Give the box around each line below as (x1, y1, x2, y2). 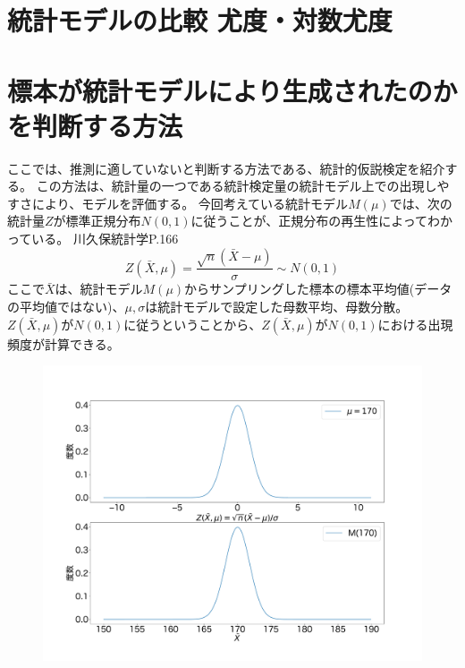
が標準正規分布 (53, 211, 141, 230)
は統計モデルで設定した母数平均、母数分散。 (145, 297, 409, 316)
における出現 (377, 314, 453, 333)
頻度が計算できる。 (7, 334, 120, 353)
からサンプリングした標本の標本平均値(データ (184, 279, 452, 298)
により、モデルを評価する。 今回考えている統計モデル (31, 193, 349, 212)
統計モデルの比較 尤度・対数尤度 (7, 2, 393, 39)
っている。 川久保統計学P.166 (7, 229, 179, 248)
